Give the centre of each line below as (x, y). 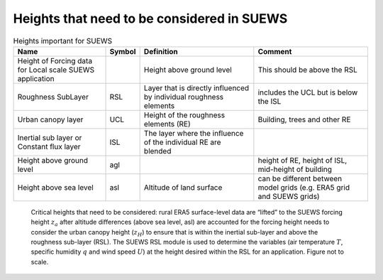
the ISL (270, 101)
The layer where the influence (194, 133)
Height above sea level (55, 187)
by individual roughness (184, 97)
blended (157, 151)
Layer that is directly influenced (196, 87)
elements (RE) (167, 124)
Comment (275, 51)
